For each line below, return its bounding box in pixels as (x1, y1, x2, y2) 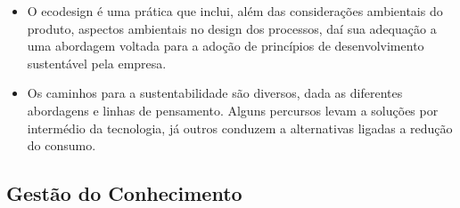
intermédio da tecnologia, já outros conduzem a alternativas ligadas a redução (27, 118, 453, 137)
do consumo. (27, 136, 96, 155)
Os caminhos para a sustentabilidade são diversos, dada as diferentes (27, 84, 403, 102)
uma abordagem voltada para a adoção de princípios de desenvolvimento (27, 36, 424, 55)
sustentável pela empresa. (27, 53, 167, 72)
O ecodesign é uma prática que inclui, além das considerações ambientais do (27, 2, 443, 20)
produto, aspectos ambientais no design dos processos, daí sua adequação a (27, 19, 437, 37)
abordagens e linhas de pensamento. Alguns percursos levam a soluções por (27, 100, 439, 119)
